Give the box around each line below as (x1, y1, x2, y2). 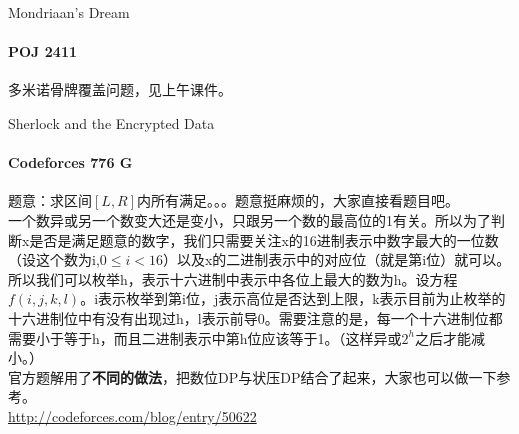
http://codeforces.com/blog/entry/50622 (8, 405, 257, 426)
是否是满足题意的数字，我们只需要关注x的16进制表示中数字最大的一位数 (29, 229, 499, 250)
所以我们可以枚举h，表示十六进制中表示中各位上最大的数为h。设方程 (8, 268, 458, 289)
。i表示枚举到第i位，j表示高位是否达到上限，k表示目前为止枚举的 (80, 288, 506, 309)
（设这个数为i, (8, 249, 100, 270)
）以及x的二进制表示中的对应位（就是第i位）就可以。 (162, 249, 511, 270)
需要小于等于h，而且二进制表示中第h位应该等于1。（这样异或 (8, 327, 402, 348)
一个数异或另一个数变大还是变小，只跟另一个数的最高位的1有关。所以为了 (8, 209, 491, 230)
